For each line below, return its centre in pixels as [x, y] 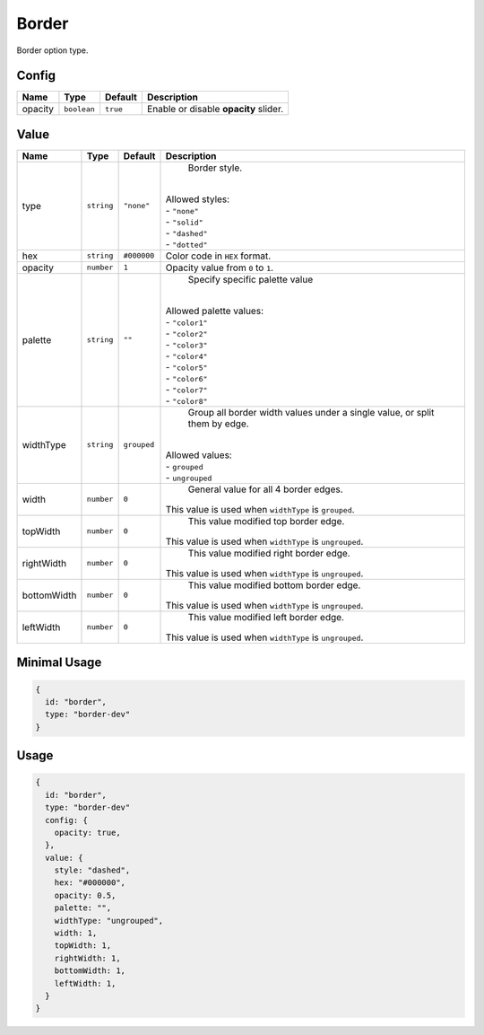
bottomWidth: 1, [90, 971]
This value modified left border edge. [266, 617]
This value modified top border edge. [266, 521]
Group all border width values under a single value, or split [311, 412]
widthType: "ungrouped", [109, 921]
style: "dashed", [92, 870]
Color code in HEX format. [218, 256]
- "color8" [186, 400]
